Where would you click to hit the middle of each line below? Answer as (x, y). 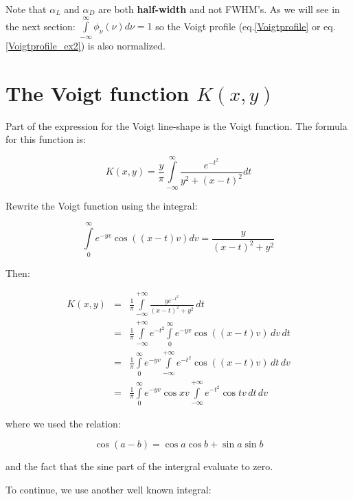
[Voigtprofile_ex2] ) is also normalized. (86, 45)
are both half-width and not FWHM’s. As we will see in (219, 9)
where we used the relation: (63, 423)
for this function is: (46, 139)
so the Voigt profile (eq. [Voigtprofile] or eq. (246, 26)
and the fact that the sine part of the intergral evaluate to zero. (139, 466)
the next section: (41, 26)
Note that (26, 9)
